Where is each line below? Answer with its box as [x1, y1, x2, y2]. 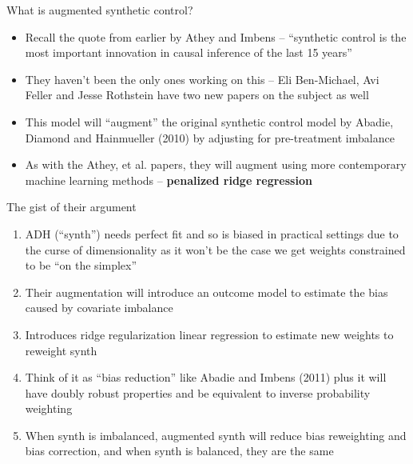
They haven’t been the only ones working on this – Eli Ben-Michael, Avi [25, 70, 379, 87]
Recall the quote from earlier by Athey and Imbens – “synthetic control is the [25, 28, 407, 45]
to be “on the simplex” [25, 257, 137, 274]
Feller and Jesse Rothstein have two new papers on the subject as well [25, 86, 369, 103]
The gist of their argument [6, 198, 137, 215]
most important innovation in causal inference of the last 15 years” [25, 44, 352, 61]
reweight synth [25, 342, 97, 358]
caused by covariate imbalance [25, 299, 173, 316]
